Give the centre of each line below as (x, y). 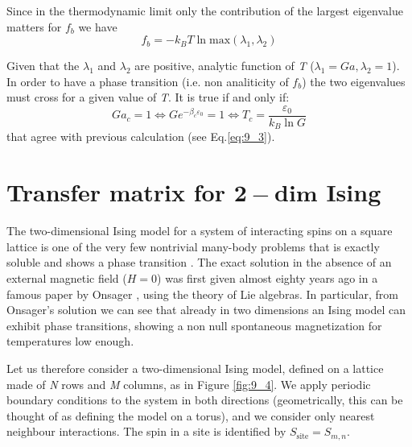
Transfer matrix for (116, 192)
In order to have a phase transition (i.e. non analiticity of (148, 81)
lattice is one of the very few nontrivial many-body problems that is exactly (193, 246)
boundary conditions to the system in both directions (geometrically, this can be (205, 400)
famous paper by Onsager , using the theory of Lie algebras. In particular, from (202, 294)
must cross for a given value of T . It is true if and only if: (148, 97)
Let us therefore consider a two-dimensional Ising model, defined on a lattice (195, 368)
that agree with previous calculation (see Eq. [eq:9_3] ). (141, 137)
